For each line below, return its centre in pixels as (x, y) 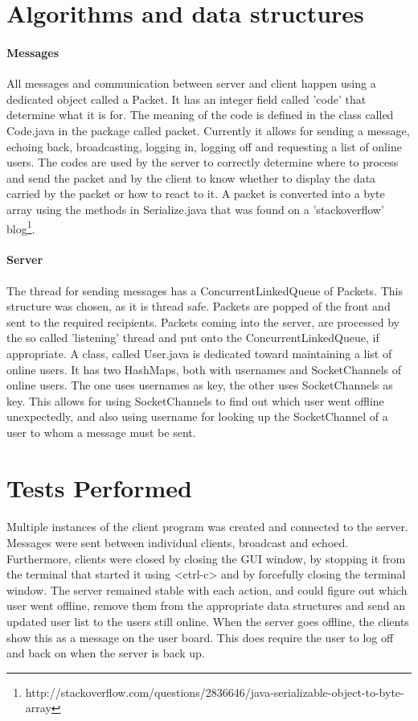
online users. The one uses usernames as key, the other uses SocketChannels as (200, 385)
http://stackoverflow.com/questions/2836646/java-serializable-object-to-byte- (215, 692)
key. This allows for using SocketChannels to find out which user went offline (195, 400)
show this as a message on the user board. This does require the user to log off (200, 637)
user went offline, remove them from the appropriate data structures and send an (206, 606)
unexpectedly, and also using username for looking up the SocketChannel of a (197, 416)
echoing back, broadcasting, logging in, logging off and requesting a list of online (204, 146)
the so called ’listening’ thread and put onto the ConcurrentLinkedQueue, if (193, 338)
